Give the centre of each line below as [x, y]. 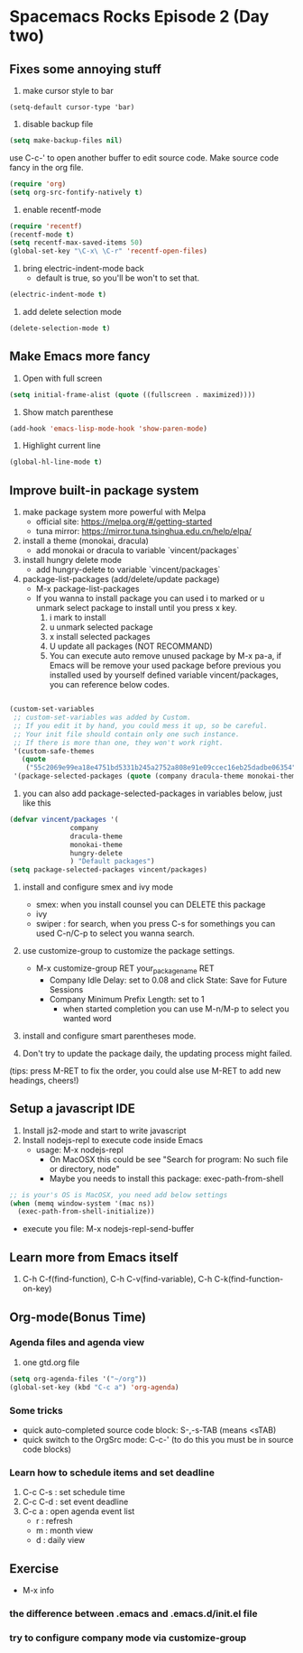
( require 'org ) [38, 184]
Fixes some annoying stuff [86, 69]
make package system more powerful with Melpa [114, 513]
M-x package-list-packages [87, 589]
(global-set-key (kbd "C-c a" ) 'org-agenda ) [94, 1387]
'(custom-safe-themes [54, 751]
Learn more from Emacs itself [94, 1257]
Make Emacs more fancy [80, 357]
